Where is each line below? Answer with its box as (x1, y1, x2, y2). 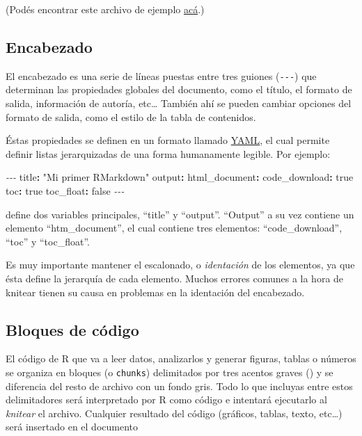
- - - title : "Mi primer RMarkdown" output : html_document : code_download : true (6, 170, 354, 184)
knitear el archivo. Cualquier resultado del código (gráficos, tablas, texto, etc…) (6, 405, 343, 420)
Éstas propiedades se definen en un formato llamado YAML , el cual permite (6, 133, 330, 147)
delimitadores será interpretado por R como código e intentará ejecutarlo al (6, 392, 327, 407)
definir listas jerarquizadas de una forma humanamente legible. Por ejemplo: (6, 146, 331, 161)
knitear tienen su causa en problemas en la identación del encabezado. (6, 284, 305, 299)
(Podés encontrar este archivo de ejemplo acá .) (6, 2, 205, 16)
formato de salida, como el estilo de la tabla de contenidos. (6, 109, 256, 124)
